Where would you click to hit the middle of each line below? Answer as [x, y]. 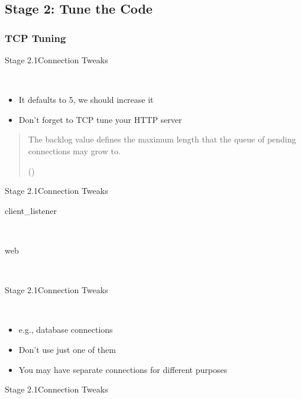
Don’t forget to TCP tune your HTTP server [100, 119]
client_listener [31, 210]
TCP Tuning [35, 38]
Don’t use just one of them [67, 349]
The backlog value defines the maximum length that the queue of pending [162, 139]
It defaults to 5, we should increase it [86, 100]
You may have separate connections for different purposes [123, 369]
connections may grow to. [74, 150]
